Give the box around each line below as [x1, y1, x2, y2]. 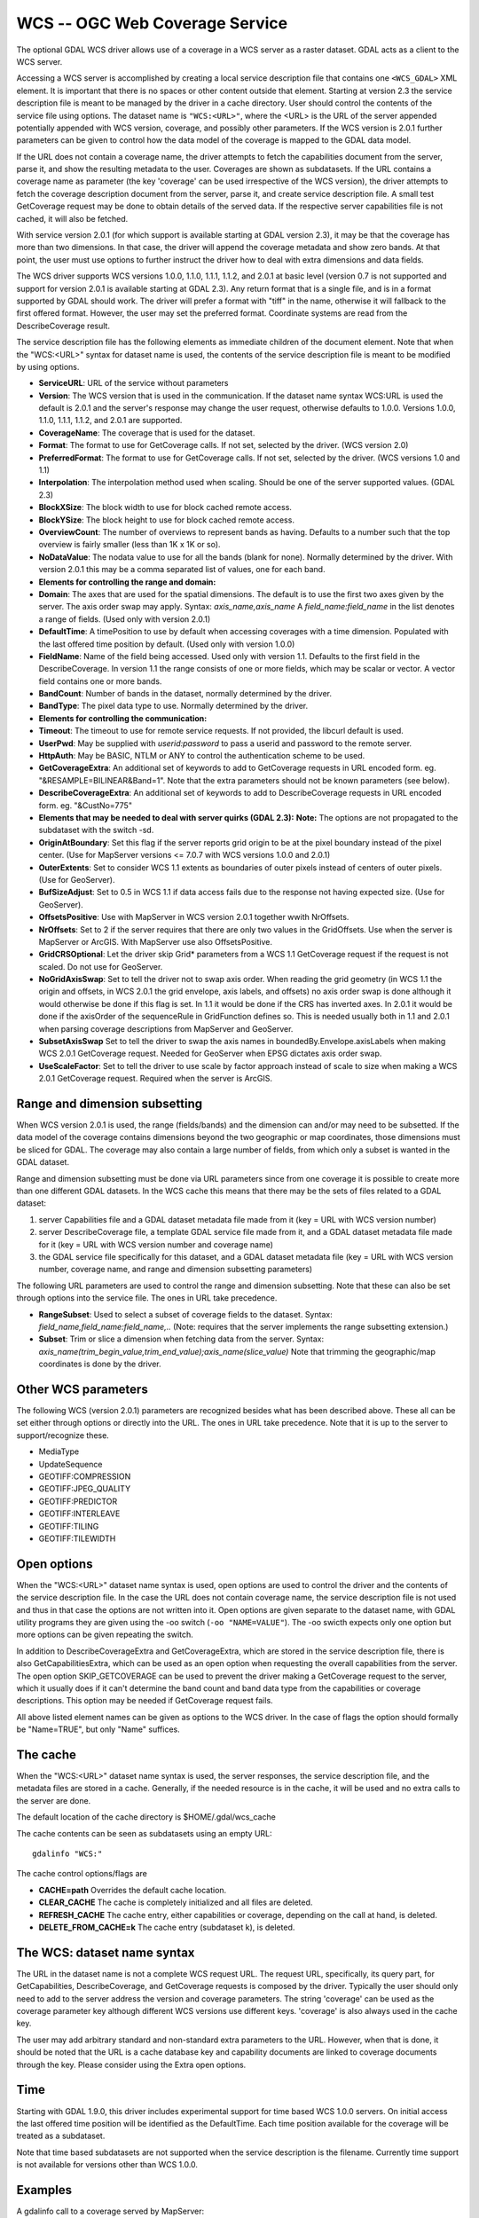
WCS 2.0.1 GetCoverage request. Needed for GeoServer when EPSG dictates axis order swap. [38, 1048, 382, 1059]
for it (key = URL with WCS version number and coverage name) [38, 1239, 274, 1250]
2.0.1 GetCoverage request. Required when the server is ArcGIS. [38, 1074, 273, 1084]
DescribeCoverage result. [16, 320, 111, 331]
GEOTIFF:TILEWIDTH [38, 1533, 116, 1544]
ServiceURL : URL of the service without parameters [38, 378, 229, 389]
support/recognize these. [16, 1429, 110, 1441]
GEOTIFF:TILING [38, 1521, 99, 1531]
